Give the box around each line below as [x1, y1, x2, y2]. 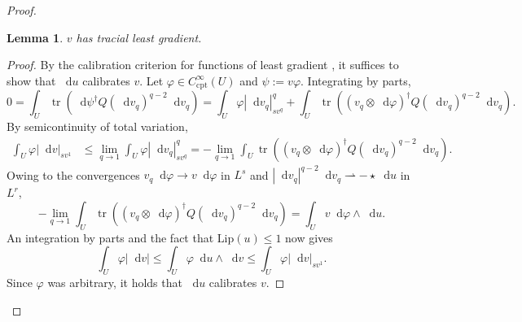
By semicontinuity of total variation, [7, 118, 188, 135]
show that [7, 72, 56, 89]
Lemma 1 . [7, 28, 64, 46]
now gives [285, 228, 333, 246]
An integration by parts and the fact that [7, 228, 214, 246]
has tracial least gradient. [76, 28, 202, 46]
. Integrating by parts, [300, 72, 411, 89]
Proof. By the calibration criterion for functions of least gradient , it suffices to [7, 56, 399, 73]
